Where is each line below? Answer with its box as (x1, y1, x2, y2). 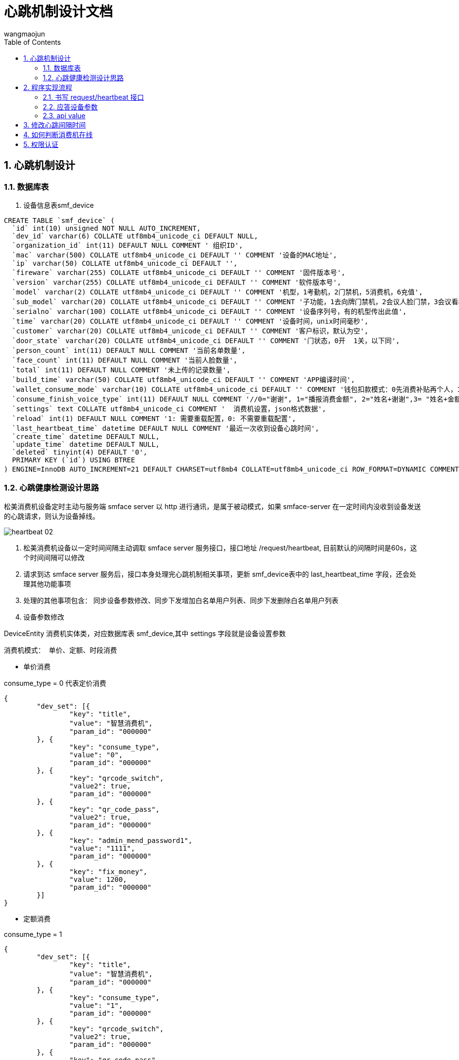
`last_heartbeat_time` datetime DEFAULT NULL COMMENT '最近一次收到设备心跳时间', (12, 424, 319, 432)
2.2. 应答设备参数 (43, 102, 98, 111)
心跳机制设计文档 (4, 3, 113, 20)
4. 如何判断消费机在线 (23, 130, 93, 139)
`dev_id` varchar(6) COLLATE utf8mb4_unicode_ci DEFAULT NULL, (12, 232, 258, 240)
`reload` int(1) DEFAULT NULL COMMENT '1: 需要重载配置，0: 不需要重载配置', (12, 414, 296, 422)
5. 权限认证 (23, 140, 58, 148)
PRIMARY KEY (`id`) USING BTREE (12, 456, 135, 464)
